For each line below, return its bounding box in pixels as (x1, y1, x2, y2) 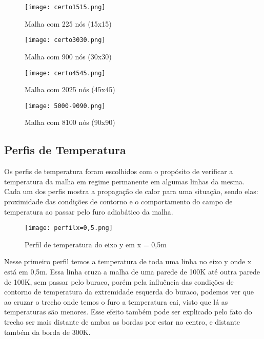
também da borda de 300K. (4, 326, 91, 337)
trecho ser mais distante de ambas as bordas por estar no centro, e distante (4, 316, 240, 327)
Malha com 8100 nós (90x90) (25, 117, 115, 128)
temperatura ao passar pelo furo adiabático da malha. (4, 206, 173, 217)
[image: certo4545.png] (25, 69, 106, 77)
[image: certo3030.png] (25, 36, 106, 44)
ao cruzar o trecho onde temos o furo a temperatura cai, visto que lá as (4, 296, 228, 307)
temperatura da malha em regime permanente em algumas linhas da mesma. (4, 176, 245, 186)
